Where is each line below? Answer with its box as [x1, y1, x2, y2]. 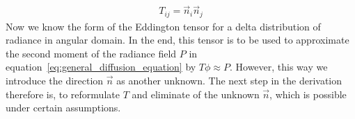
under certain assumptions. [6, 100, 121, 115]
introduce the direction [6, 73, 104, 88]
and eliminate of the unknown [132, 86, 260, 101]
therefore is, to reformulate [6, 86, 120, 101]
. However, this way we [229, 59, 328, 74]
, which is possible [269, 86, 347, 101]
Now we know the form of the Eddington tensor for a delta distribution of [6, 19, 321, 33]
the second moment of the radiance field [6, 46, 177, 60]
